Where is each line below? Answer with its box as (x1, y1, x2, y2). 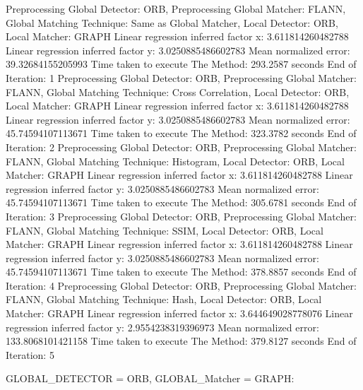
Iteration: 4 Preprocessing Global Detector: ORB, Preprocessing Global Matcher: (6, 278, 357, 292)
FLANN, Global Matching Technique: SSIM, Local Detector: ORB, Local (6, 223, 323, 237)
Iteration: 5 (6, 347, 54, 362)
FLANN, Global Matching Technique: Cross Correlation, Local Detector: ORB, (6, 84, 350, 99)
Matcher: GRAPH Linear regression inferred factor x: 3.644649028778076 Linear (6, 306, 353, 321)
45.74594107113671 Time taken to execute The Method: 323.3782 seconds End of (6, 126, 357, 141)
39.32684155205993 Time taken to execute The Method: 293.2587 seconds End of (6, 57, 357, 71)
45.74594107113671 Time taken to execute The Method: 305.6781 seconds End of (6, 195, 357, 210)
